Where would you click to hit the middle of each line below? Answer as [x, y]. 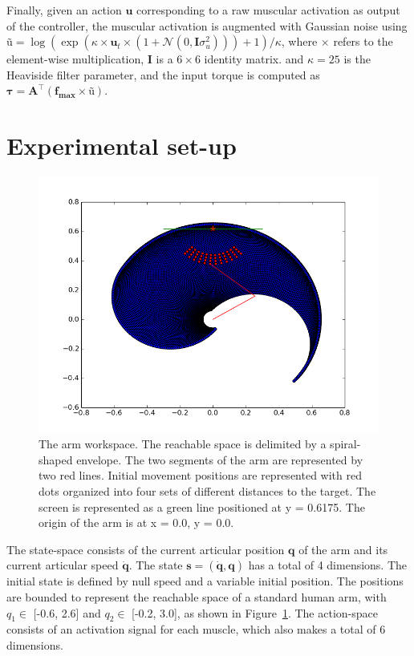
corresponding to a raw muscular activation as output [268, 10]
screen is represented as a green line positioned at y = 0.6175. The [202, 506]
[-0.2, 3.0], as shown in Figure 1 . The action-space [255, 612]
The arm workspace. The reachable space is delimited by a [183, 444]
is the [357, 59]
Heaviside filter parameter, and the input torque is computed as [163, 74]
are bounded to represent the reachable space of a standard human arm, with [197, 597]
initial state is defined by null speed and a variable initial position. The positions [205, 581]
